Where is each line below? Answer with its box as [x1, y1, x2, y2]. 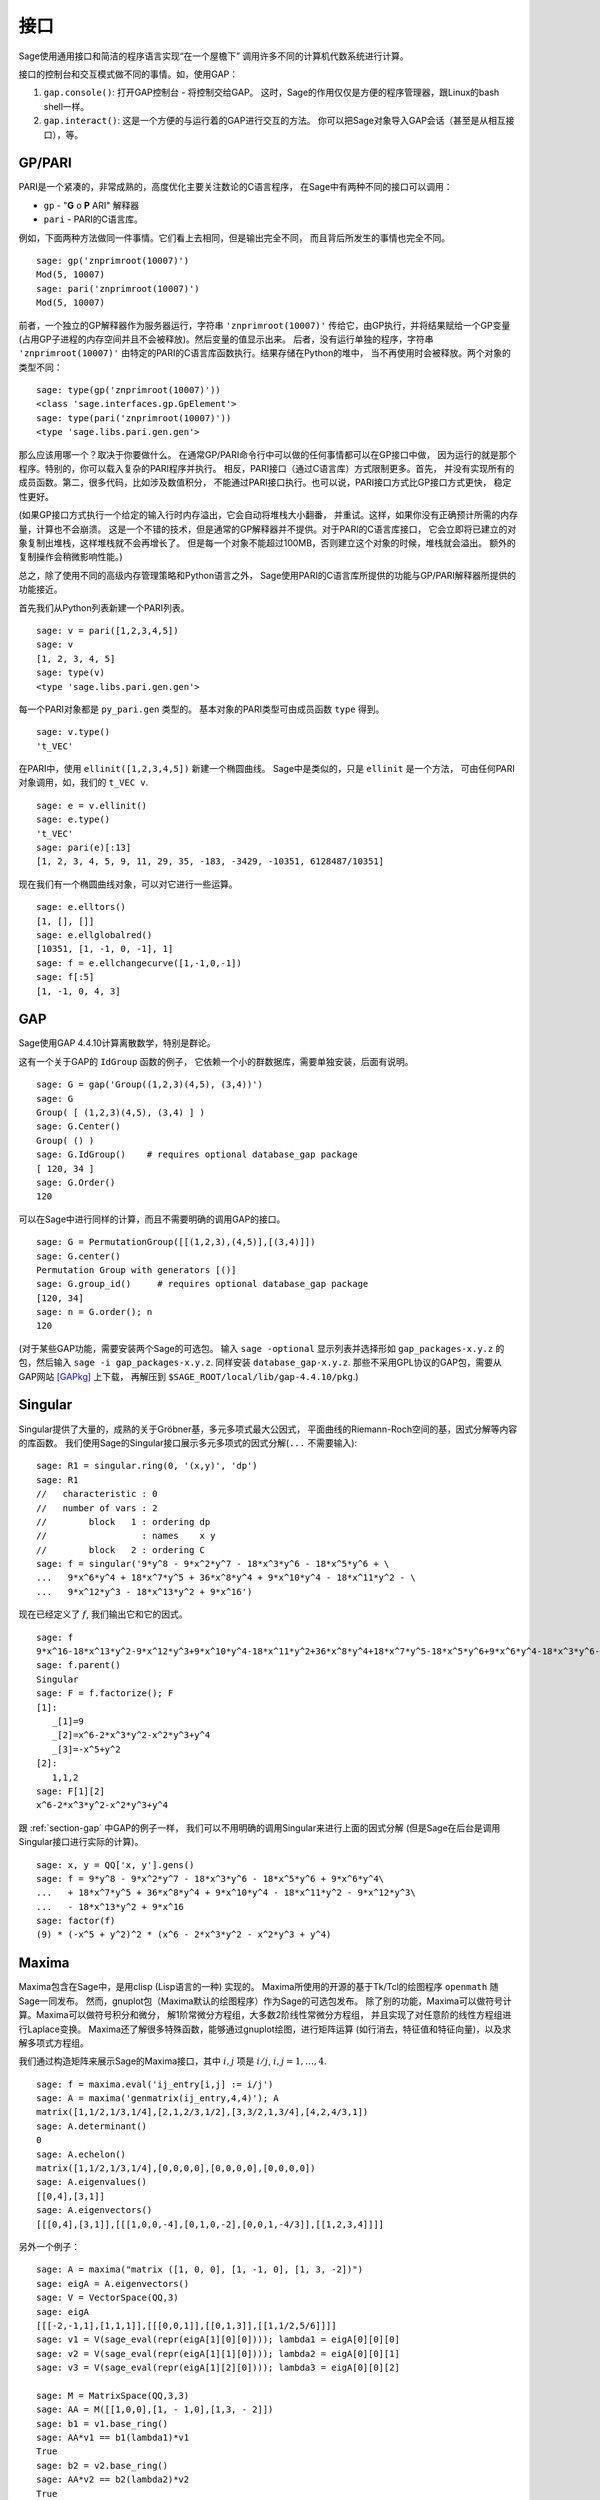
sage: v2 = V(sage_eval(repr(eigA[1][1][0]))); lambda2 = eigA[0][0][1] [36, 2348, 400, 2359]
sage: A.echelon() [36, 2148, 127, 2160]
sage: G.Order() [36, 1176, 116, 1188]
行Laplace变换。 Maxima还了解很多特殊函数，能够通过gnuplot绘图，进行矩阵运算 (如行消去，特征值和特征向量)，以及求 [18, 2023, 512, 2035]
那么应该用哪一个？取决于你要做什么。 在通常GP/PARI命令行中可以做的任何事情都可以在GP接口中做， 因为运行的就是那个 [18, 448, 517, 460]
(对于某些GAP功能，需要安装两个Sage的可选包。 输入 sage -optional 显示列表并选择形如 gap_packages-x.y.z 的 [18, 1342, 505, 1354]
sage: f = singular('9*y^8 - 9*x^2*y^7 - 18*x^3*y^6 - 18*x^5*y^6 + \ [36, 1558, 390, 1570]
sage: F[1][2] [36, 1785, 105, 1797]
